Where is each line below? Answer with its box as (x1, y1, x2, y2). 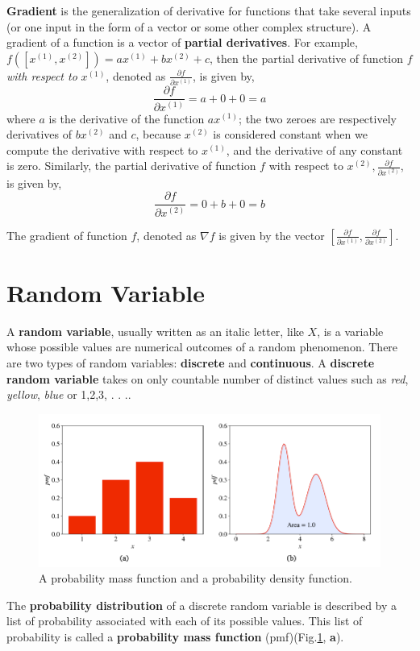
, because (135, 126, 181, 143)
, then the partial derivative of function (209, 49, 403, 66)
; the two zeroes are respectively (239, 110, 397, 126)
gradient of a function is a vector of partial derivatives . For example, (6, 34, 358, 51)
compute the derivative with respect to (6, 141, 198, 158)
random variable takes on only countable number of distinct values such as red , (6, 370, 409, 387)
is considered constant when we (213, 126, 368, 143)
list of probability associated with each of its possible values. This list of (6, 612, 363, 629)
